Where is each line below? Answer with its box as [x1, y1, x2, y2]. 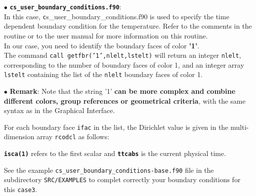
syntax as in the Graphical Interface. [4, 105, 115, 116]
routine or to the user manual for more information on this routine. [4, 30, 208, 40]
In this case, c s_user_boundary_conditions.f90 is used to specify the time [4, 11, 229, 21]
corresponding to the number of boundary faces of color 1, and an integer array [4, 59, 244, 70]
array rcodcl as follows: [37, 131, 109, 142]
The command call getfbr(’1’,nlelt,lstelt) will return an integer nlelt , [4, 50, 241, 60]
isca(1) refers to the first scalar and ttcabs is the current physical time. [4, 148, 226, 158]
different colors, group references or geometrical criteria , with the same [4, 95, 246, 106]
